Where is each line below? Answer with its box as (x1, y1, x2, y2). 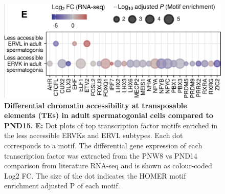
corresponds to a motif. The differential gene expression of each (4, 140, 202, 151)
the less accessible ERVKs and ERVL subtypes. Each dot (4, 130, 183, 141)
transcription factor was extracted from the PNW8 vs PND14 (4, 150, 197, 161)
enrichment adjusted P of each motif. (4, 180, 120, 191)
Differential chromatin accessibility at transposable (4, 100, 187, 110)
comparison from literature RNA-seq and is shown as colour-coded (4, 160, 212, 171)
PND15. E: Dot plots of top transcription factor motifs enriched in (4, 120, 218, 130)
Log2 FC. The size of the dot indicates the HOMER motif (4, 170, 186, 181)
